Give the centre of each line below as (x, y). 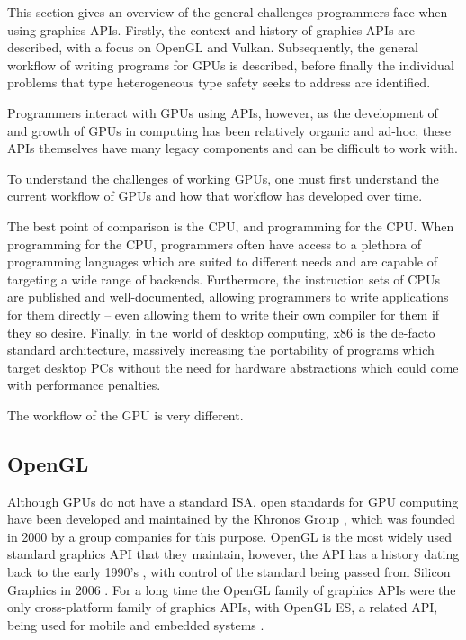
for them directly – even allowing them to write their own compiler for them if (224, 314)
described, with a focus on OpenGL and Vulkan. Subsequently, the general (213, 47)
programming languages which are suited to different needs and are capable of (222, 261)
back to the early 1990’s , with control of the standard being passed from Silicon (229, 572)
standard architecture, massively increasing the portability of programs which (221, 350)
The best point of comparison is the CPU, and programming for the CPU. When (231, 225)
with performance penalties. (84, 385)
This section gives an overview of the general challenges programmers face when (228, 12)
